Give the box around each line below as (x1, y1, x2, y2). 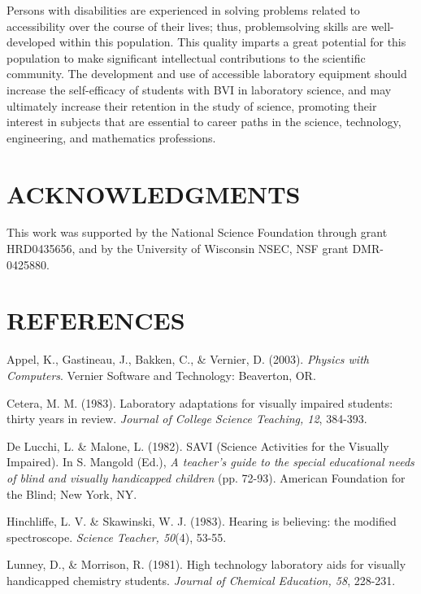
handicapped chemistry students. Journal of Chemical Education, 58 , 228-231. (7, 571, 396, 588)
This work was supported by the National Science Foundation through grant (7, 224, 388, 241)
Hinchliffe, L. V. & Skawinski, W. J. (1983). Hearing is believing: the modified (7, 513, 397, 530)
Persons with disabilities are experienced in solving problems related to (7, 2, 360, 18)
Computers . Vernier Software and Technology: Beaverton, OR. (7, 366, 316, 383)
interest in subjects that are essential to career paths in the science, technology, (7, 113, 401, 130)
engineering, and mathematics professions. (7, 129, 216, 146)
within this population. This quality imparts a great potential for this (59, 33, 406, 50)
